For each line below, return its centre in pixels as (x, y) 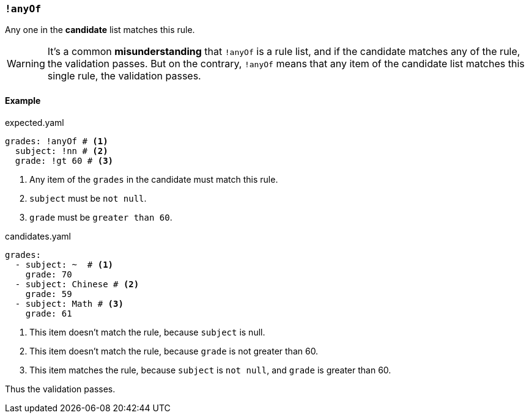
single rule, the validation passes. (124, 76)
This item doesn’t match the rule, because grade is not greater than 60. (174, 351)
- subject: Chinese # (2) (77, 284)
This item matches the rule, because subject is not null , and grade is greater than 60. (210, 370)
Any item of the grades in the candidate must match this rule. (154, 179)
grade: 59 (49, 294)
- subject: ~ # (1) (64, 264)
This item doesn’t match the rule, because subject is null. (147, 332)
